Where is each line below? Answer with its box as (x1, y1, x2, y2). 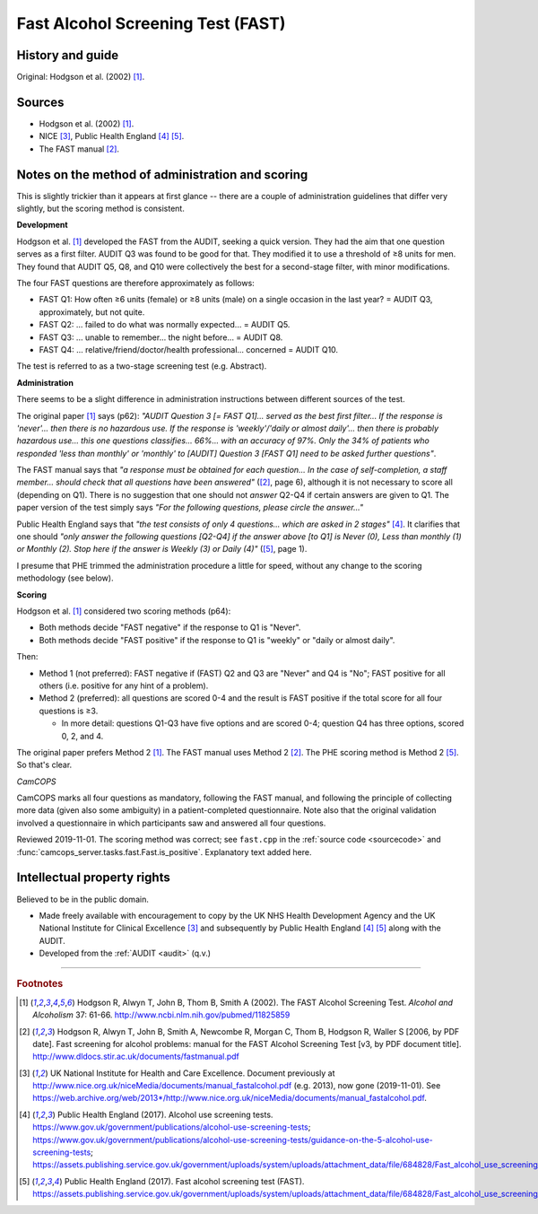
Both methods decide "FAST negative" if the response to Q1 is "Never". (39, 622, 301, 633)
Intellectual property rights (16, 870, 170, 886)
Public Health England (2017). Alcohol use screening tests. (56, 1109, 273, 1120)
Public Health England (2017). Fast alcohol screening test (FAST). (64, 1175, 305, 1186)
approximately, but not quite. (39, 306, 145, 318)
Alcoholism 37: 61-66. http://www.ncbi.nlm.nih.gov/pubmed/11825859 (32, 1009, 291, 1020)
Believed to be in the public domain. (16, 894, 150, 904)
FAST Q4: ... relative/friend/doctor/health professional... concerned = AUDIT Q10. (39, 344, 339, 354)
